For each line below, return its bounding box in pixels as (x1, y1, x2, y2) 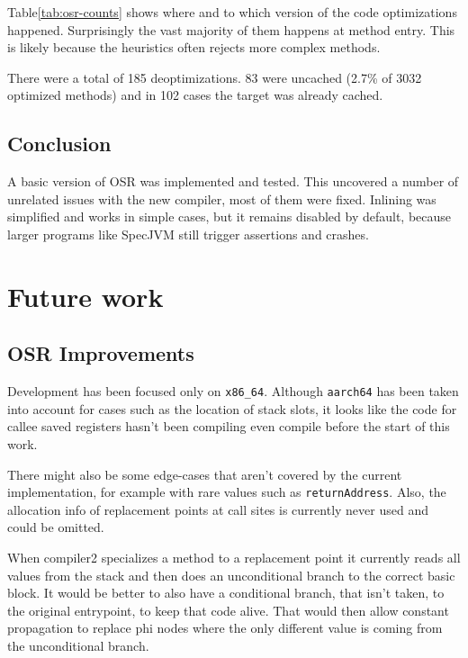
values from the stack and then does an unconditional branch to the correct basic (7, 565, 455, 584)
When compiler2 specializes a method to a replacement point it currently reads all (7, 548, 461, 566)
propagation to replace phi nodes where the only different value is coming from (7, 618, 443, 637)
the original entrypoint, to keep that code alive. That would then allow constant (7, 600, 449, 619)
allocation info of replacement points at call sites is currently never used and (7, 500, 428, 518)
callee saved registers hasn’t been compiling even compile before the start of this (7, 417, 450, 436)
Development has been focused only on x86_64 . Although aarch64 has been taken (7, 382, 459, 401)
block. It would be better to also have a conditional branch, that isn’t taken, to (7, 583, 445, 602)
